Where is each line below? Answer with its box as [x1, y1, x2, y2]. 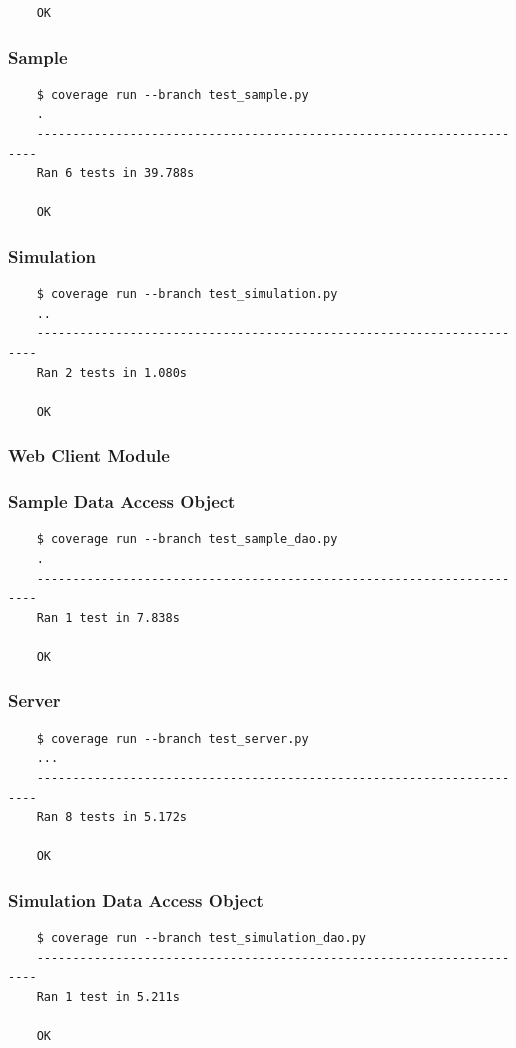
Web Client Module [8, 443, 170, 468]
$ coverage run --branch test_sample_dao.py [36, 532, 338, 547]
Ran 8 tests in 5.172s [36, 810, 187, 825]
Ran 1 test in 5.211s [36, 989, 180, 1004]
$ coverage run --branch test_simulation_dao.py [36, 931, 366, 946]
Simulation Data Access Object [8, 887, 264, 912]
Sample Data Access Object [8, 489, 236, 514]
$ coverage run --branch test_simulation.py [36, 287, 338, 302]
